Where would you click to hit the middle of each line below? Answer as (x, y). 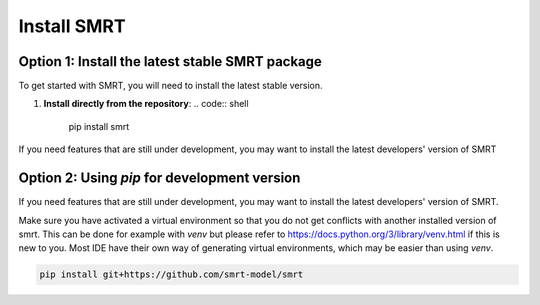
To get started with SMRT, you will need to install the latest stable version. (170, 86)
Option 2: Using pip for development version (159, 178)
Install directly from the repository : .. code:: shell (146, 104)
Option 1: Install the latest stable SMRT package (170, 61)
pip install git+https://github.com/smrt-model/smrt (171, 274)
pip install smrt (99, 126)
